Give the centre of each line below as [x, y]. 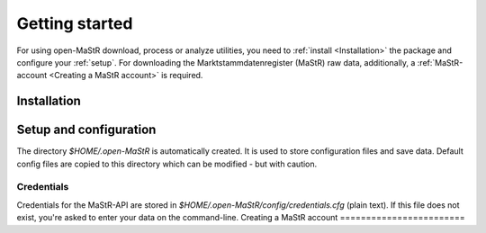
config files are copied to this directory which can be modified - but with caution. [167, 164]
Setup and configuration [86, 130]
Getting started [75, 23]
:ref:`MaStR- [440, 62]
